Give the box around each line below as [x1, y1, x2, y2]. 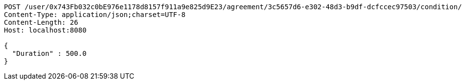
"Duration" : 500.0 [12, 50, 87, 57]
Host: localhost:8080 [4, 26, 87, 34]
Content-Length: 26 [4, 18, 78, 26]
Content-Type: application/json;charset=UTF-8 [4, 11, 185, 18]
